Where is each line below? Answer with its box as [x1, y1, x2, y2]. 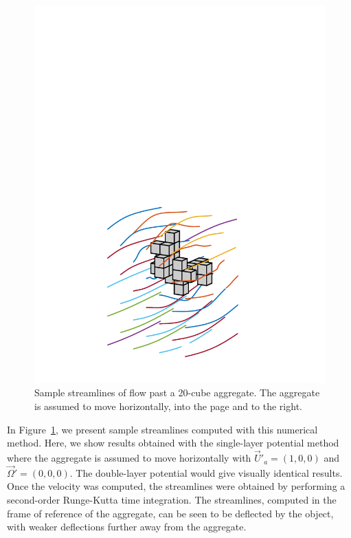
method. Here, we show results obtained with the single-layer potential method [7, 435, 339, 450]
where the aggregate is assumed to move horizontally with [7, 451, 251, 465]
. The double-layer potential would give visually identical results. [69, 465, 343, 480]
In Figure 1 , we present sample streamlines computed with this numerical [7, 422, 318, 436]
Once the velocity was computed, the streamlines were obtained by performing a [7, 479, 346, 493]
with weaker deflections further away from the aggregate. [7, 519, 247, 534]
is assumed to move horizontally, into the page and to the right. [34, 399, 302, 413]
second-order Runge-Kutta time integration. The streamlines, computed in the [7, 493, 337, 507]
